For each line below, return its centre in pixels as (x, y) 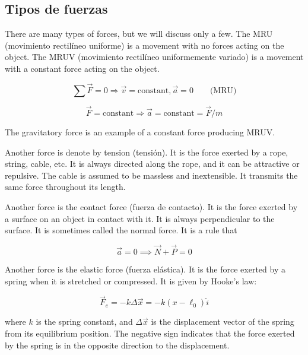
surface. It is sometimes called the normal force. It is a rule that (121, 230)
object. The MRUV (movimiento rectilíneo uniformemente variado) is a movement (154, 57)
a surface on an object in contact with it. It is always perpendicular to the (140, 218)
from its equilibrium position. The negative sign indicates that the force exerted (150, 333)
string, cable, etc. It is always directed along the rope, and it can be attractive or (152, 164)
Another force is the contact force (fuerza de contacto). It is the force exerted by (151, 206)
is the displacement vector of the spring (223, 321)
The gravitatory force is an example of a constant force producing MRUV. (140, 132)
